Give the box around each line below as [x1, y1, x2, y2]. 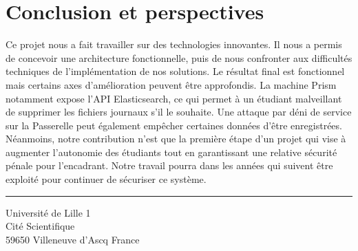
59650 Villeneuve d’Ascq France [6, 232, 140, 246]
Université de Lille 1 [6, 205, 91, 219]
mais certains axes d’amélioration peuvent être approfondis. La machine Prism [6, 77, 337, 91]
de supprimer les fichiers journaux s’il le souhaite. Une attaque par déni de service [6, 105, 352, 119]
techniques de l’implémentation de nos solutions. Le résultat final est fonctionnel [6, 64, 345, 78]
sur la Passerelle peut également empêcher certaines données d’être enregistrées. [6, 118, 342, 132]
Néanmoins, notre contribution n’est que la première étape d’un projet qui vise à [6, 131, 346, 146]
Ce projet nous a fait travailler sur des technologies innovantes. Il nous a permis [6, 37, 342, 52]
